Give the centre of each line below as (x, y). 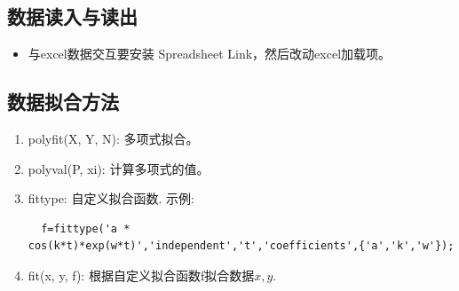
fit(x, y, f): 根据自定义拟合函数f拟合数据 (141, 275)
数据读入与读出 (72, 16)
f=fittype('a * (86, 228)
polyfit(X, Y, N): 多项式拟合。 (113, 138)
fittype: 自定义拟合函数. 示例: (111, 198)
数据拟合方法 (63, 102)
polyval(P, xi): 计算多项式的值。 (119, 168)
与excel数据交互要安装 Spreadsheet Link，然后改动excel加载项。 (210, 54)
